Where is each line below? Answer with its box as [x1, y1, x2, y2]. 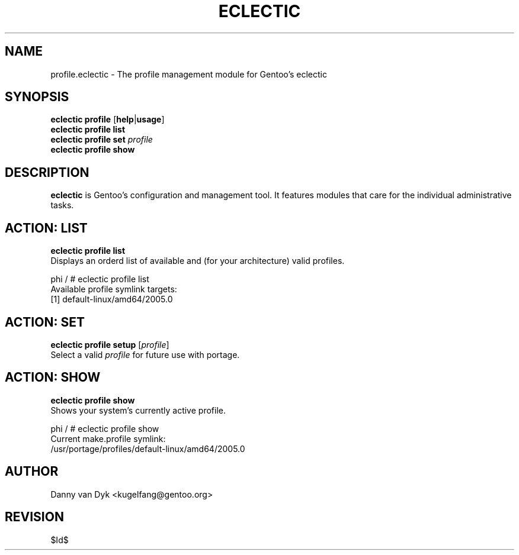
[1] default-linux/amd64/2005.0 [50, 294, 173, 305]
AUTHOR [5, 464, 59, 479]
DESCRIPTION [5, 164, 89, 180]
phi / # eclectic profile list [50, 274, 149, 285]
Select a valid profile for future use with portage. [50, 349, 240, 360]
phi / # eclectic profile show [50, 423, 159, 434]
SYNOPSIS [5, 89, 69, 105]
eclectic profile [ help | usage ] [50, 114, 165, 125]
